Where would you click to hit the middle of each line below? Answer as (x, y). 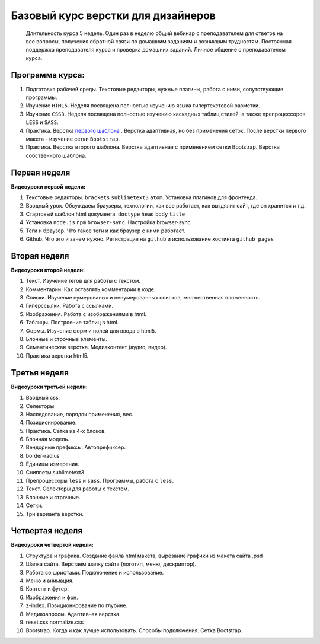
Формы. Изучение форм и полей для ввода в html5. (91, 331)
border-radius (43, 455)
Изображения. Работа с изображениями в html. (86, 314)
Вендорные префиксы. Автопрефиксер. (76, 447)
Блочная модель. (47, 439)
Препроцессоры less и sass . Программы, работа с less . (100, 481)
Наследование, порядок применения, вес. (79, 414)
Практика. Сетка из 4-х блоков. (66, 431)
